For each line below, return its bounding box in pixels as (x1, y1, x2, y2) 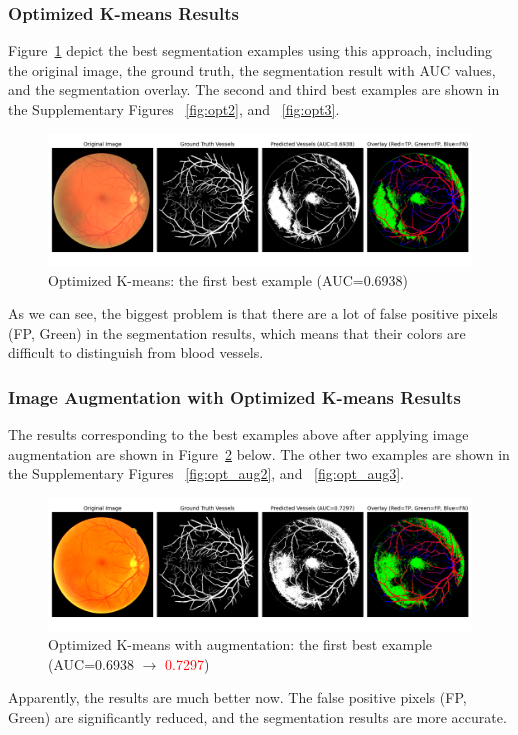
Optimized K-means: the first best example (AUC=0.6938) (48, 269, 408, 290)
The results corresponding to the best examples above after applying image (8, 424, 469, 445)
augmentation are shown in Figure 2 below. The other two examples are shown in (8, 443, 510, 464)
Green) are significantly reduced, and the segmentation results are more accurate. (8, 706, 507, 727)
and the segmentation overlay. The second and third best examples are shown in (8, 79, 500, 100)
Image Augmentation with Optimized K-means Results (8, 384, 461, 409)
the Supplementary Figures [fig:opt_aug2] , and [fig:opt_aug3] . (8, 463, 404, 484)
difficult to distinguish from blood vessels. (8, 342, 264, 363)
